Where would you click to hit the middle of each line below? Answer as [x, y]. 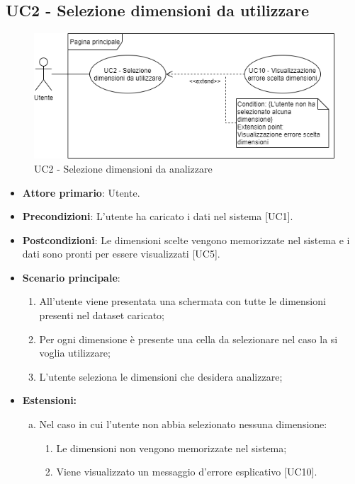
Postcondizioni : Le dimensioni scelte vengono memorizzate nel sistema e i [186, 240]
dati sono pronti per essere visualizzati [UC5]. [121, 254]
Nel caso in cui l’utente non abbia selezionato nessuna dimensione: [183, 424]
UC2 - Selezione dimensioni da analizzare [123, 168]
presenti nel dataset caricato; [102, 315]
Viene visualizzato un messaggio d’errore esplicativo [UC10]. [187, 472]
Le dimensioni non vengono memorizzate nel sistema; [171, 448]
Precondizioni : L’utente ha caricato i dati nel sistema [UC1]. [158, 216]
